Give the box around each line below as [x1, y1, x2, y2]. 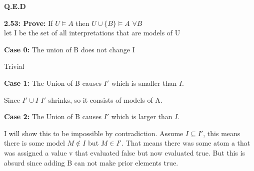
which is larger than [111, 111, 172, 122]
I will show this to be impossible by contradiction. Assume [4, 128, 183, 138]
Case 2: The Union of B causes [4, 111, 101, 122]
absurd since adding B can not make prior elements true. [4, 157, 178, 168]
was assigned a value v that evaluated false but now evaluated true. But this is [4, 147, 245, 158]
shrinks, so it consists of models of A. [48, 94, 162, 105]
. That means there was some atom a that [121, 138, 250, 148]
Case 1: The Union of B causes [4, 77, 101, 88]
